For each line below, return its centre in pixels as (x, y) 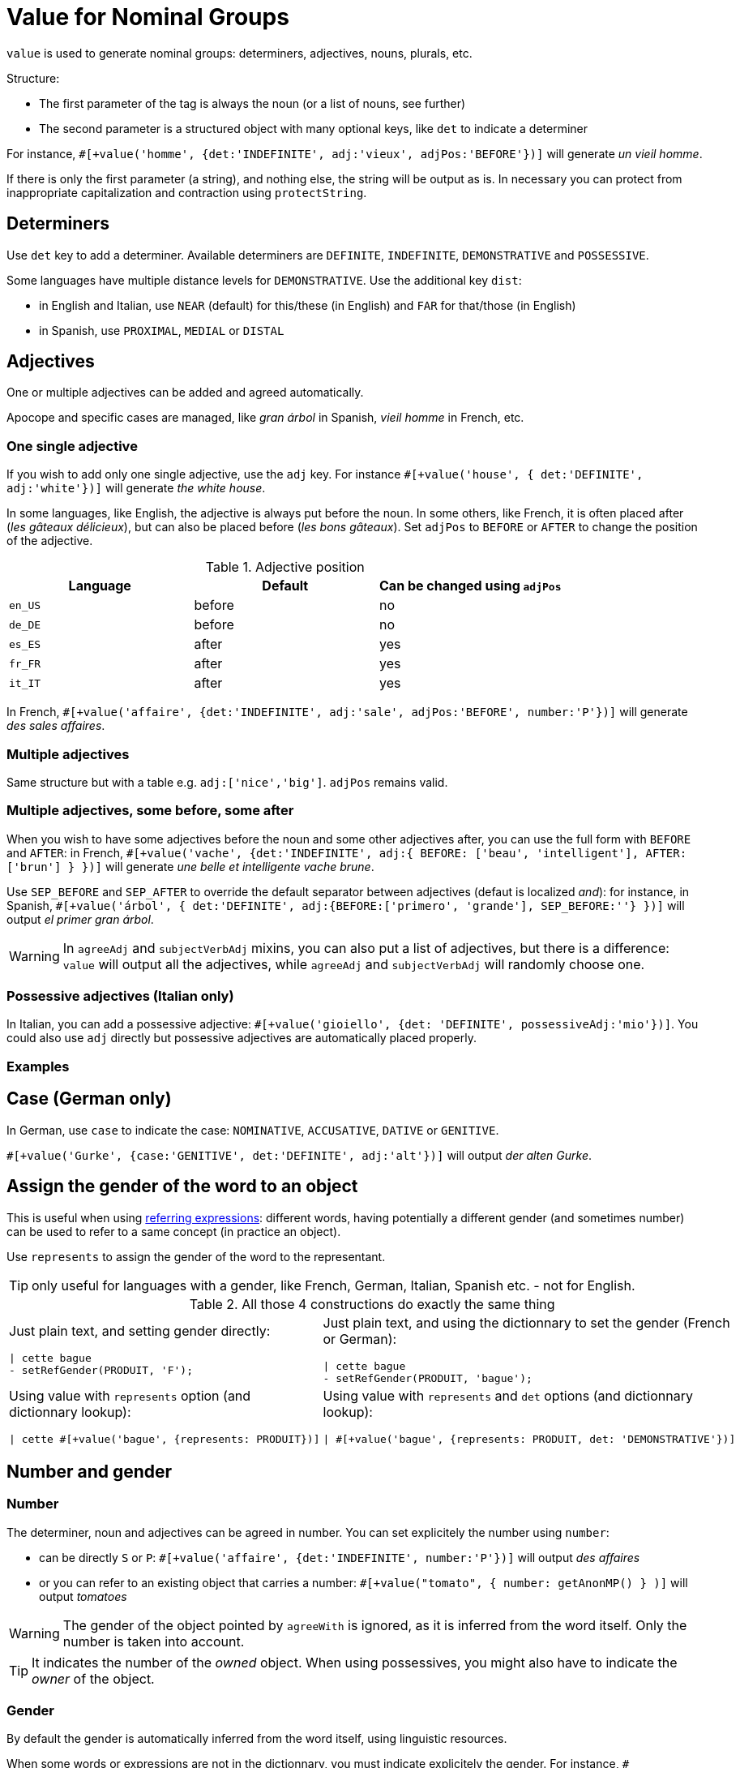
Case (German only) (89, 1099)
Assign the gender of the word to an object (182, 1187)
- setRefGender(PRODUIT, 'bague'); (428, 1378)
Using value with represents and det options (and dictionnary (508, 1395)
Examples (38, 1066)
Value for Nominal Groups (148, 17)
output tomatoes (83, 1596)
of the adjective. (50, 541)
